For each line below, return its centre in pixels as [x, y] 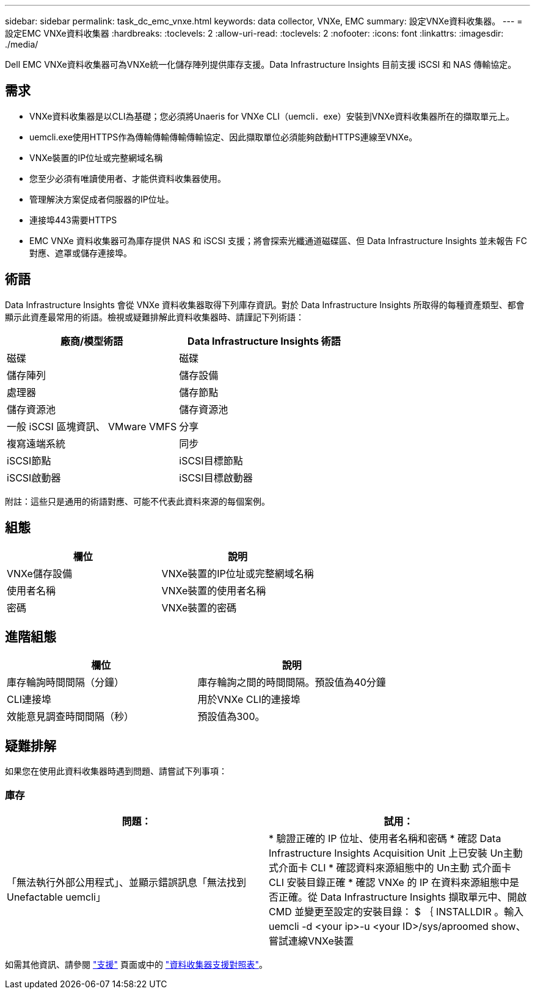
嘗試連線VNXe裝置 [311, 941]
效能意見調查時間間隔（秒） [71, 717]
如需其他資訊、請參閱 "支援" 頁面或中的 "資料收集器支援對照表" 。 [136, 964]
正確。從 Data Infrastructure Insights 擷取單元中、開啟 [403, 897]
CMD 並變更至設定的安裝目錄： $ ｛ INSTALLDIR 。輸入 [396, 911]
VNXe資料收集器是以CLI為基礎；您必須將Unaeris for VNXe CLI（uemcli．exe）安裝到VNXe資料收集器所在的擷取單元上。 [272, 116]
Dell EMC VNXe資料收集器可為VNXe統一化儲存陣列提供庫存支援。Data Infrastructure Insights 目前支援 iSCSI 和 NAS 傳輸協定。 [261, 64]
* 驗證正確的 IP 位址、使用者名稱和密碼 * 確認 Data [385, 838]
